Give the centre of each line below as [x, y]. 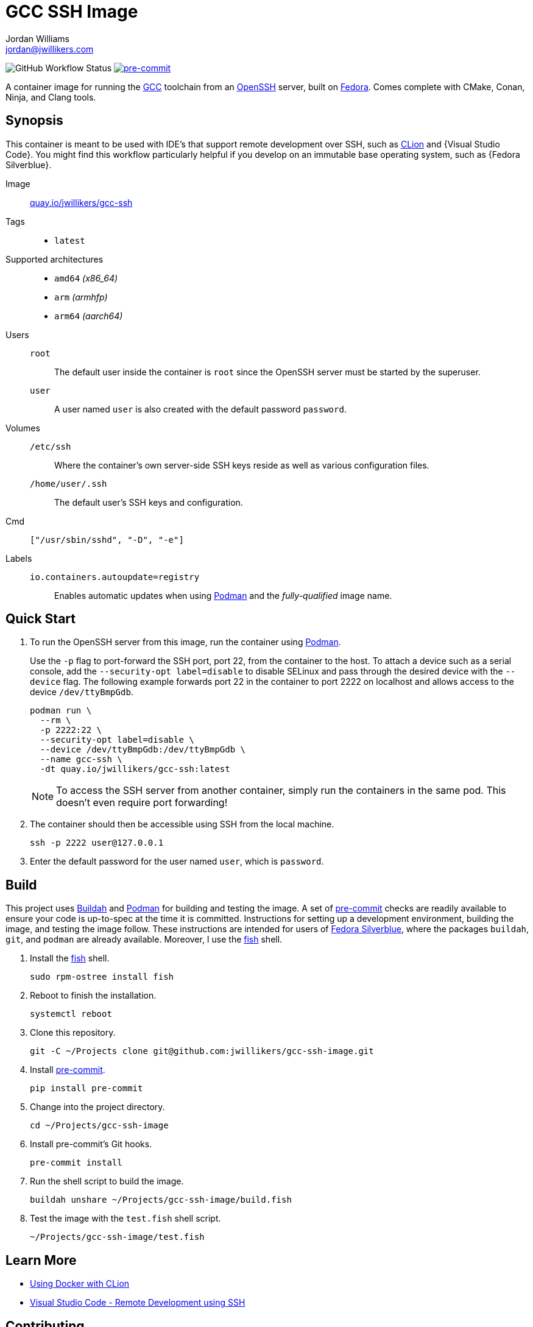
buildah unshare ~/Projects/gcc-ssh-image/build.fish [161, 1200]
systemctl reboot [71, 1014]
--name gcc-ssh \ [81, 759]
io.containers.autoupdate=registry [115, 577]
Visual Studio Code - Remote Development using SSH [138, 1303]
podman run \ [61, 711]
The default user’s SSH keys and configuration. [149, 502]
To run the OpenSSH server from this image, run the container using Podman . [185, 642]
